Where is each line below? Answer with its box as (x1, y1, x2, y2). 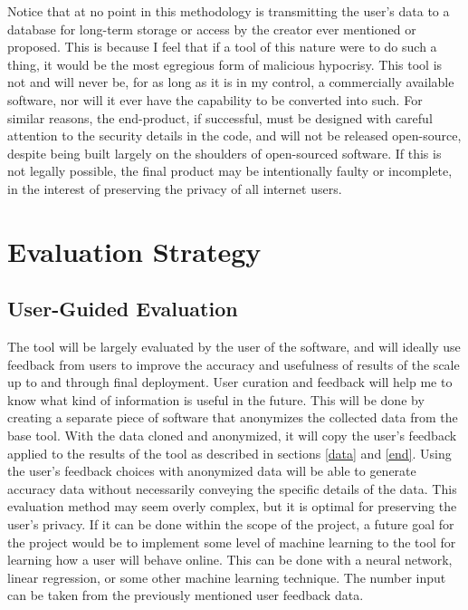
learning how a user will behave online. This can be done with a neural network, (7, 550, 453, 569)
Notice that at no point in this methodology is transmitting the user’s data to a (7, 2, 450, 20)
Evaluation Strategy (7, 232, 262, 269)
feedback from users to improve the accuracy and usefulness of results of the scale (7, 354, 460, 373)
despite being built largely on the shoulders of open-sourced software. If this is (7, 143, 442, 162)
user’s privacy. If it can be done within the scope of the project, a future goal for (7, 515, 454, 534)
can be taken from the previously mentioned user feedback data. (7, 586, 364, 605)
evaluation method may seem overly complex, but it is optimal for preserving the (7, 497, 457, 516)
